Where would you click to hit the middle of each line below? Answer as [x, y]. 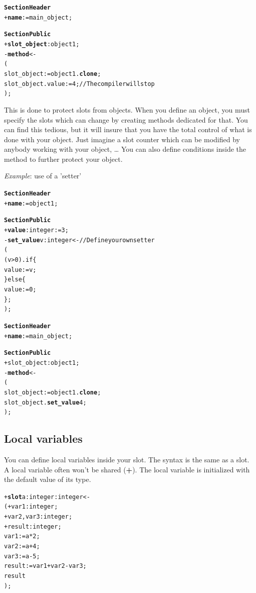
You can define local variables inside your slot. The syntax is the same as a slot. [127, 460]
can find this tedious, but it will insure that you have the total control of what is [128, 129]
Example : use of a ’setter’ [43, 176]
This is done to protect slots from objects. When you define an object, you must [127, 109]
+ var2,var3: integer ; [38, 517]
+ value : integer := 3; [36, 230]
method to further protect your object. [63, 159]
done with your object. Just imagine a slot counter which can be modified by [122, 139]
